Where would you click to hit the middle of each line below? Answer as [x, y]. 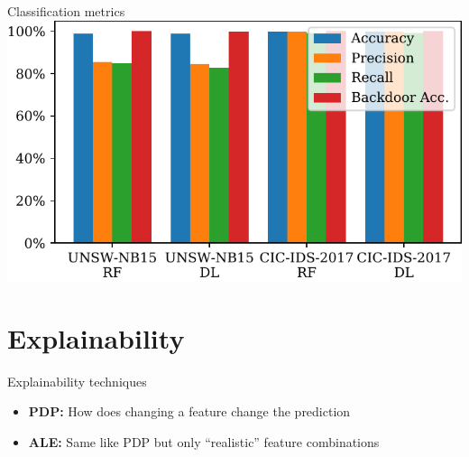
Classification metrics [66, 11]
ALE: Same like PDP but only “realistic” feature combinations [204, 441]
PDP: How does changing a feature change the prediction [189, 411]
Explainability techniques [77, 381]
